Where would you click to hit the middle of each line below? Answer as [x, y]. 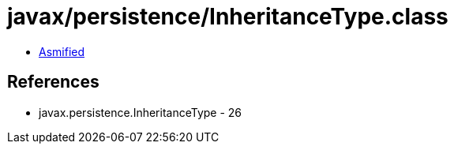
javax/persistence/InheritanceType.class [228, 17]
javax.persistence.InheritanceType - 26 [141, 112]
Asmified [62, 51]
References [53, 82]
